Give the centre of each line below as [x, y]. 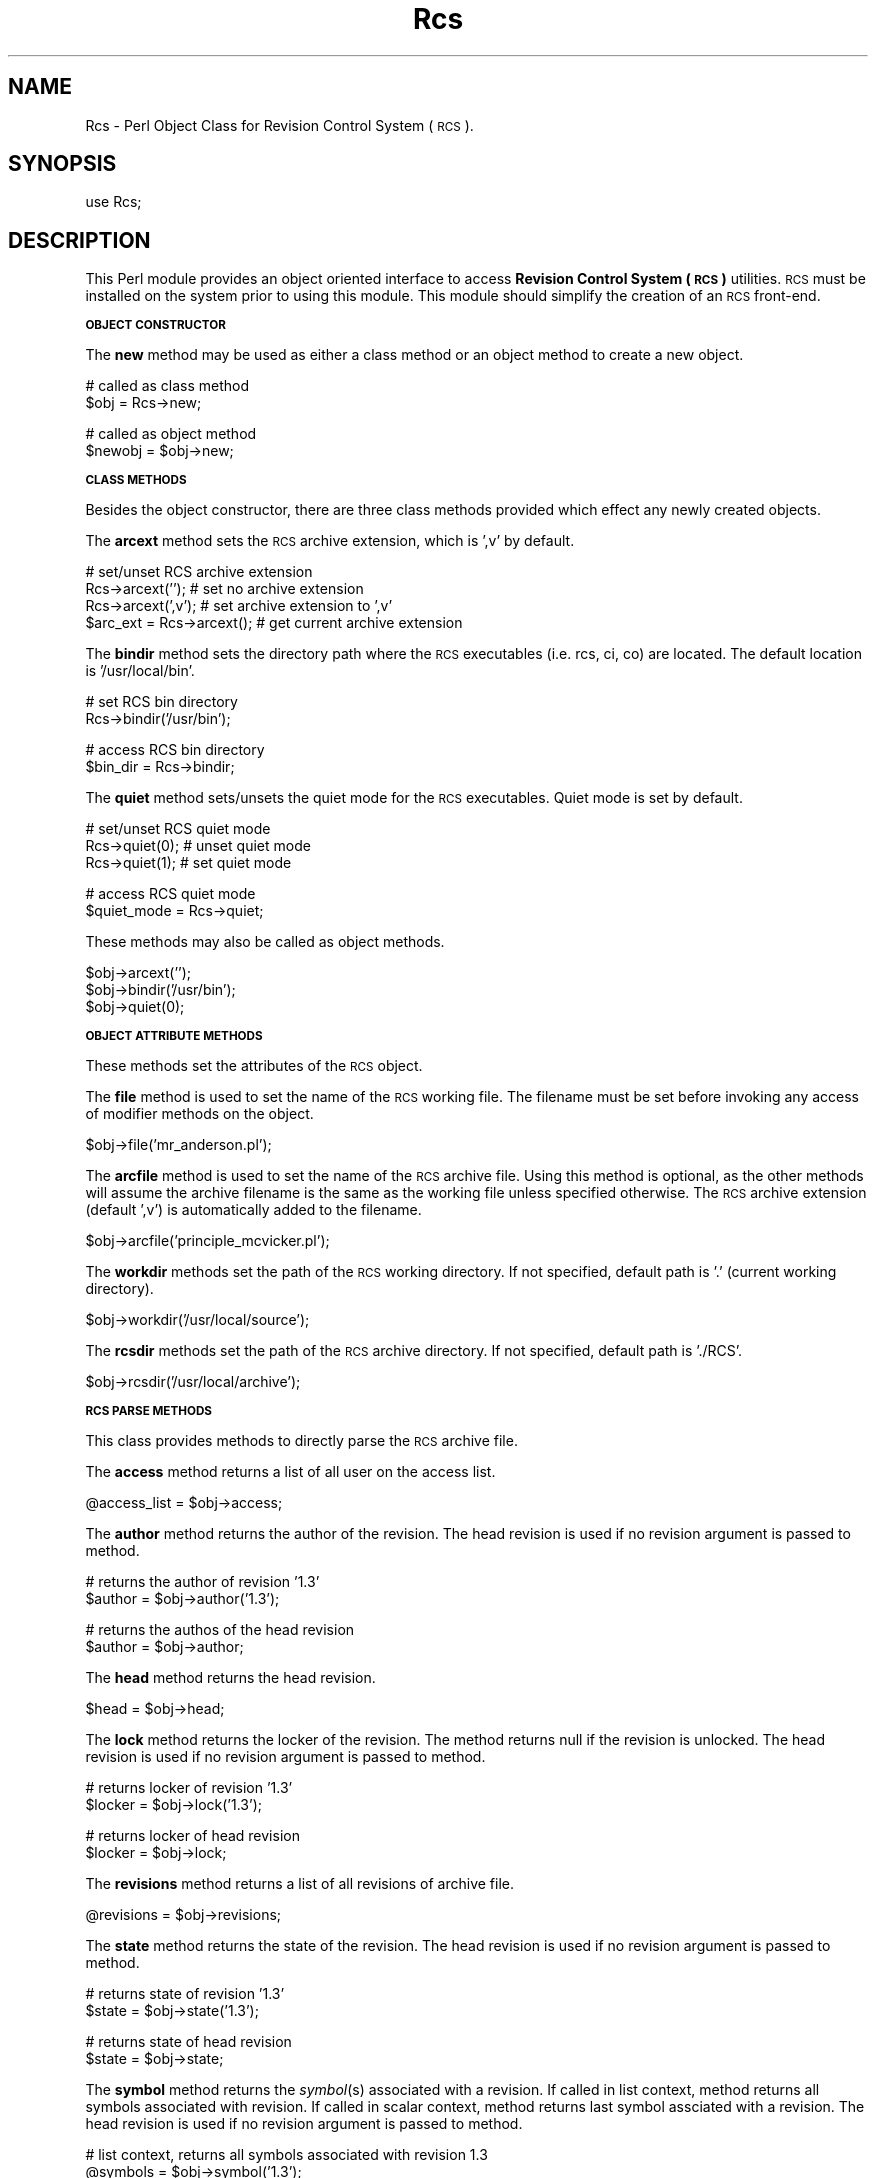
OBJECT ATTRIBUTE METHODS [174, 1036]
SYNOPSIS [62, 164]
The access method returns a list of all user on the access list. [290, 1472]
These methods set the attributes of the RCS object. [254, 1066]
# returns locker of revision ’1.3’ [189, 1788]
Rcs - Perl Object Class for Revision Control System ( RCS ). [279, 125]
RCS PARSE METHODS [148, 1411]
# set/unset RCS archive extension [199, 572]
